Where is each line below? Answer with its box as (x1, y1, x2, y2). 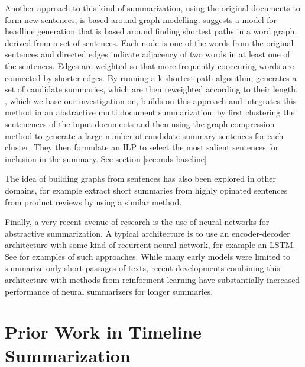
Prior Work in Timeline (5, 320, 202, 344)
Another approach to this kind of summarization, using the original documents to (5, 2, 300, 14)
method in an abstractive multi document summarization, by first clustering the (5, 106, 295, 118)
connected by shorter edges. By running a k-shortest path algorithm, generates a (5, 71, 297, 83)
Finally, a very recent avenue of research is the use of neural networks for (5, 215, 270, 228)
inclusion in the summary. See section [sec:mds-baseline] (5, 152, 207, 165)
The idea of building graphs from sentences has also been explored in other (5, 172, 277, 185)
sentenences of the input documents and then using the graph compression (5, 117, 275, 130)
